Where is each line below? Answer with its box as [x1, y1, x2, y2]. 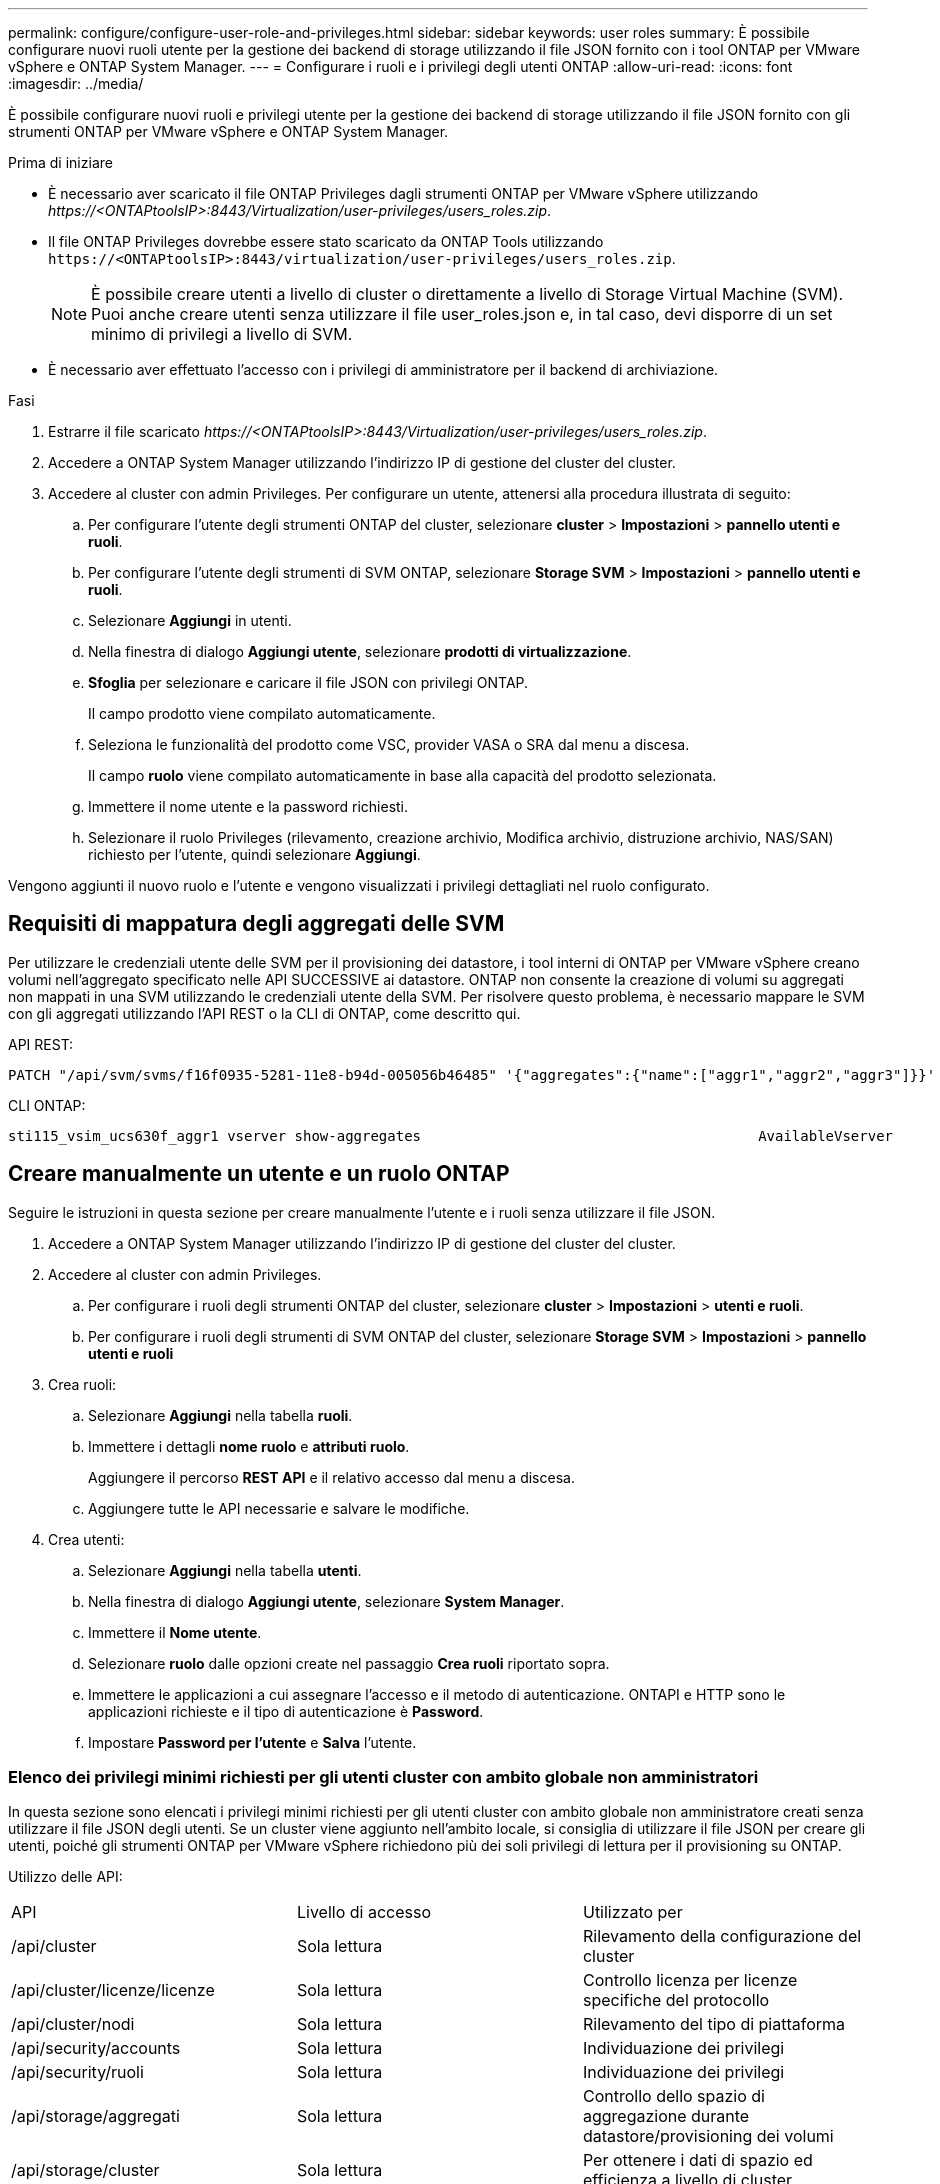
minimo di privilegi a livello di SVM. [91, 324, 353, 344]
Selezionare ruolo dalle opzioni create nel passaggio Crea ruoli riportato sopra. [88, 1654, 610, 1672]
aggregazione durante [582, 2106, 750, 2127]
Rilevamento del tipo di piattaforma [582, 2014, 846, 2035]
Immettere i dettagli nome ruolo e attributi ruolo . [88, 1437, 410, 1455]
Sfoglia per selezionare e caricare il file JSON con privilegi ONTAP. [88, 674, 529, 691]
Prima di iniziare [8, 154, 113, 171]
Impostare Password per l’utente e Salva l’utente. [88, 1733, 417, 1751]
